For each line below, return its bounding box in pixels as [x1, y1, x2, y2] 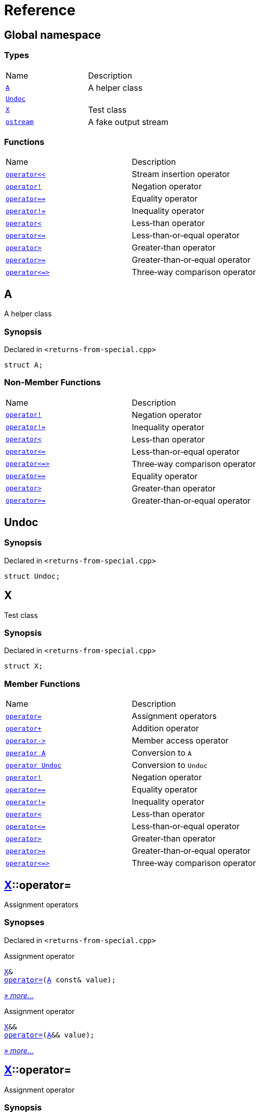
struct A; [4, 360, 43, 369]
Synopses [4, 917, 45, 928]
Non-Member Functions [4, 377, 101, 388]
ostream [6, 118, 34, 126]
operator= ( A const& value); [4, 975, 116, 984]
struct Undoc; [4, 572, 60, 580]
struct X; [4, 662, 43, 671]
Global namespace [4, 28, 101, 41]
